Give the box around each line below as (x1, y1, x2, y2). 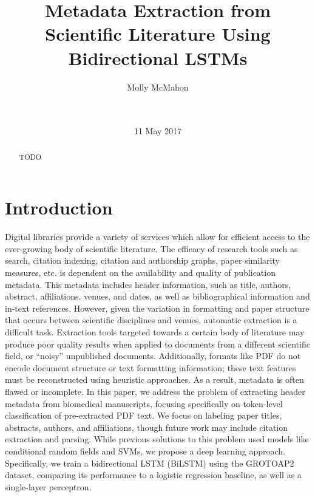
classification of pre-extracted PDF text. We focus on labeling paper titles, (5, 409, 282, 422)
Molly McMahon (127, 80, 189, 93)
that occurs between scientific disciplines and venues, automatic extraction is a (5, 314, 297, 326)
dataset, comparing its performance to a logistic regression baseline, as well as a (5, 468, 302, 481)
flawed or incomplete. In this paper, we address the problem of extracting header (5, 385, 305, 397)
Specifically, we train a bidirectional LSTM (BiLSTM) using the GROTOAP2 (5, 456, 294, 469)
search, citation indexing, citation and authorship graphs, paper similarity (5, 254, 280, 267)
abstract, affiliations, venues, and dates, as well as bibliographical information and (5, 290, 310, 303)
